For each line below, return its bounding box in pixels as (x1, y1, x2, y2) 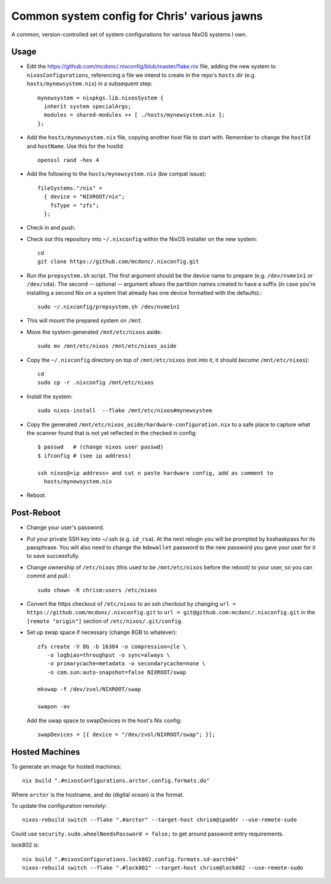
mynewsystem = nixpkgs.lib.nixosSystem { (37, 94, 164, 101)
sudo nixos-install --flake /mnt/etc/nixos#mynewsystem (37, 407, 213, 414)
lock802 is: (11, 842, 40, 849)
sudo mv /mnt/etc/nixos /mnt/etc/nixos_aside (37, 343, 177, 350)
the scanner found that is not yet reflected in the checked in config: (26, 429, 197, 436)
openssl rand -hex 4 (37, 157, 99, 163)
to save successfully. (26, 552, 80, 560)
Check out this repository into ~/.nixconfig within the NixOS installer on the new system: (26, 235, 257, 243)
